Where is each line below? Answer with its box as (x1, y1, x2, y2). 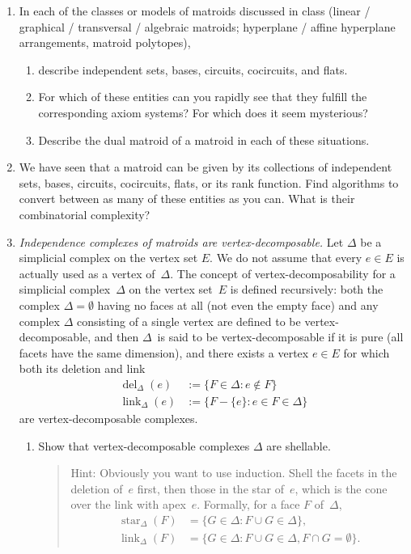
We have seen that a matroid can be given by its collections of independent (19, 159, 392, 176)
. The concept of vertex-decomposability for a (170, 264, 396, 281)
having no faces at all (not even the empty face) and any (97, 296, 379, 313)
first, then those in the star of (137, 480, 284, 497)
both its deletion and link (19, 360, 146, 377)
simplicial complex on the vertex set (19, 249, 198, 266)
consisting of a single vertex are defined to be (76, 312, 301, 329)
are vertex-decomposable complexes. (19, 409, 198, 426)
